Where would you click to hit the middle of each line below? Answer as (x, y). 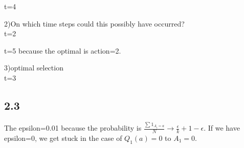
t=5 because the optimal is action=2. (63, 50)
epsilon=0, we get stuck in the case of (63, 138)
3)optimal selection (34, 68)
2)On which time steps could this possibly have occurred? (94, 23)
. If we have (222, 128)
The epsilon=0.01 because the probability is (73, 128)
